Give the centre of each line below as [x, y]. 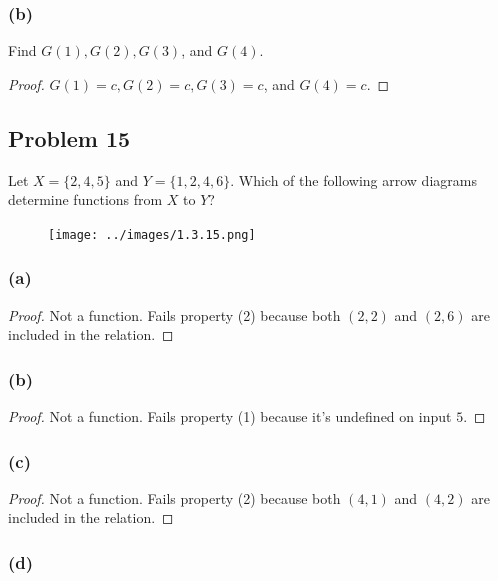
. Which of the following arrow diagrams [353, 179]
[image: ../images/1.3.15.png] [152, 234]
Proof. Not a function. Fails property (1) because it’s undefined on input [230, 416]
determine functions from [85, 199]
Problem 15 [69, 137]
